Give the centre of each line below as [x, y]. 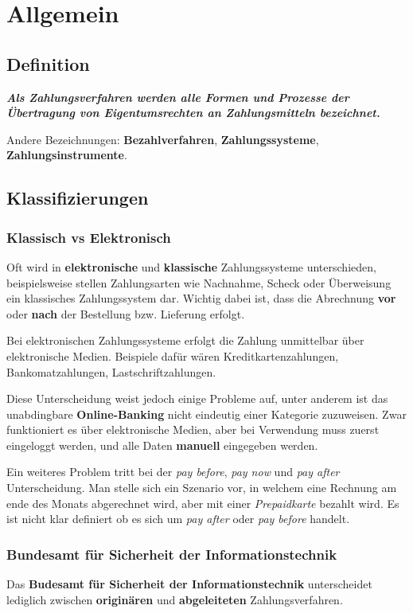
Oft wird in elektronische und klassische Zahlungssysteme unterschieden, [191, 266]
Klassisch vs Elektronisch [89, 237]
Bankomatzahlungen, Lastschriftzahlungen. [111, 371]
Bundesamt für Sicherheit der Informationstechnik [172, 554]
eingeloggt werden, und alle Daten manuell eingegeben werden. [162, 445]
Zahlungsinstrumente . [67, 155]
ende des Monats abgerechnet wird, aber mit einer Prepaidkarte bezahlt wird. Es [203, 503]
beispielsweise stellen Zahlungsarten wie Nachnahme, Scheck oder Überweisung [199, 282]
